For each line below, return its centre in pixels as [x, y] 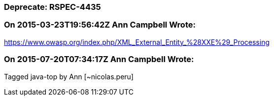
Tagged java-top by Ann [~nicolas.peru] [69, 76]
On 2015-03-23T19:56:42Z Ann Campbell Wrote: [100, 25]
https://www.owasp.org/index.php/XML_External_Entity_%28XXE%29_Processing [137, 42]
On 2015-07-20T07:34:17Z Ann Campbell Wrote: [99, 59]
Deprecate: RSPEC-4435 [52, 7]
